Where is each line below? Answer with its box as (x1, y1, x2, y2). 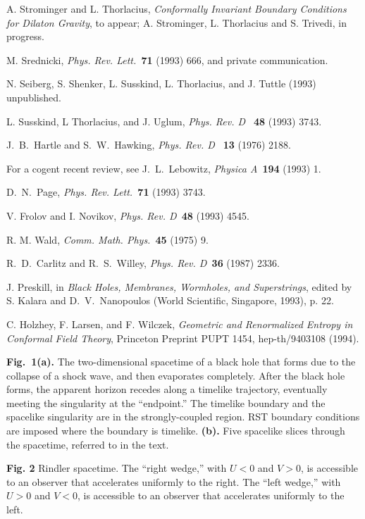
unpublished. (6, 89, 61, 104)
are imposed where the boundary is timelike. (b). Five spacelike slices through (6, 423, 345, 438)
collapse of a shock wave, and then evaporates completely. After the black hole (6, 368, 345, 382)
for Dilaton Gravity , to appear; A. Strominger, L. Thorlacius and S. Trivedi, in (6, 15, 347, 30)
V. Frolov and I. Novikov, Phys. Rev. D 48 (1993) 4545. (6, 208, 249, 223)
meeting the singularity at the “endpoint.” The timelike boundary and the (6, 395, 326, 410)
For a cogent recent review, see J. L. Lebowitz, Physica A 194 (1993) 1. (6, 161, 321, 175)
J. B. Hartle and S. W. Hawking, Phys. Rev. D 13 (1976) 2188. (6, 137, 291, 152)
